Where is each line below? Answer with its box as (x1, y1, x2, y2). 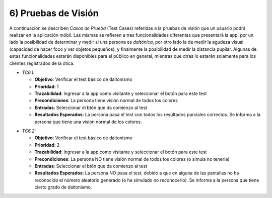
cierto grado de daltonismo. (34, 184, 92, 190)
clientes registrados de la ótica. (9, 60, 75, 66)
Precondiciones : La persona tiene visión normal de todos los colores (34, 97, 178, 104)
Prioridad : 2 (34, 142, 60, 148)
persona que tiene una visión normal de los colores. (34, 119, 142, 125)
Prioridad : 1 (34, 83, 59, 89)
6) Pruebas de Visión (9, 8, 99, 19)
